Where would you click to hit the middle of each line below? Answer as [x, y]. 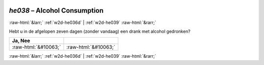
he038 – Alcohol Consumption [56, 11]
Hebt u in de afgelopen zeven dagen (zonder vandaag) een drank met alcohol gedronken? [100, 31]
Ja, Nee [21, 41]
